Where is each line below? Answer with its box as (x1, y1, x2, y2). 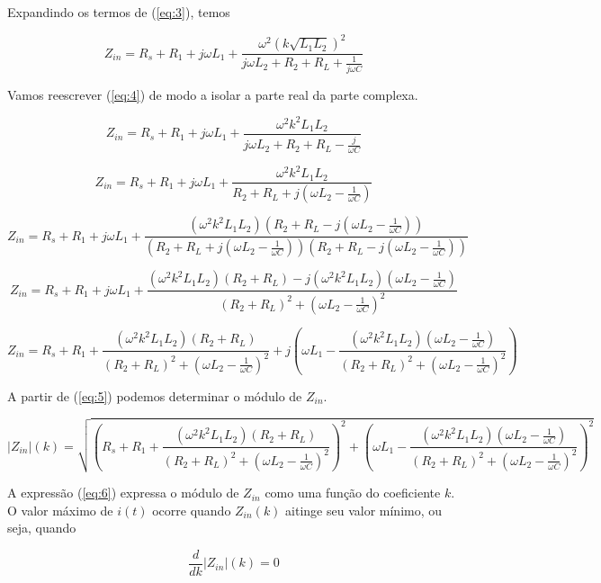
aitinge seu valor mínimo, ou (285, 500, 443, 519)
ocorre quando (152, 500, 231, 519)
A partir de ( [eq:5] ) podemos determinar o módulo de (7, 386, 302, 405)
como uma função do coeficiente (265, 483, 441, 502)
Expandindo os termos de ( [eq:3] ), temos (7, 3, 230, 21)
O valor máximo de (7, 500, 113, 519)
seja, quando (7, 518, 76, 537)
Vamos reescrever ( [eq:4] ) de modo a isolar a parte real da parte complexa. (7, 85, 418, 103)
